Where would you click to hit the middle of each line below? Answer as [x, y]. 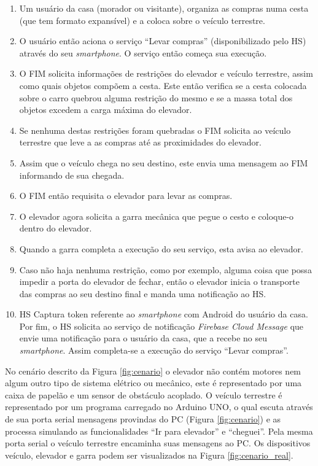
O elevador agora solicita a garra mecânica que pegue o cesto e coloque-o [157, 216]
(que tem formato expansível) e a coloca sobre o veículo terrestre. [142, 20]
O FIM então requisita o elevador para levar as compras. [126, 196]
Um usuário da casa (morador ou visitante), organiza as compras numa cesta [164, 8]
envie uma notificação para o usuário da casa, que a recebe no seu [143, 338]
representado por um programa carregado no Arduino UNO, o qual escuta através [159, 407]
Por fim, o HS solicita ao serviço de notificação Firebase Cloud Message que [161, 326]
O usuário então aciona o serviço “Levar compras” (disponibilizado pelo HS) [163, 41]
